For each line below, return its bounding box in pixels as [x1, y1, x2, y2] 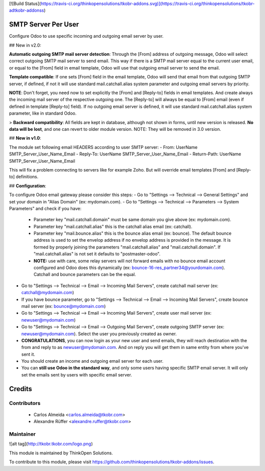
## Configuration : [9, 183, 47, 189]
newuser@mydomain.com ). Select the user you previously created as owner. [21, 331, 177, 337]
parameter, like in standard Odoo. [9, 110, 77, 116]
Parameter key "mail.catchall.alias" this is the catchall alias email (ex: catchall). [33, 223, 192, 229]
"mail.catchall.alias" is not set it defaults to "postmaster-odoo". [33, 251, 160, 257]
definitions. [15, 174, 39, 180]
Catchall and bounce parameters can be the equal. [33, 272, 136, 277]
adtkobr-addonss [9, 7, 44, 13]
